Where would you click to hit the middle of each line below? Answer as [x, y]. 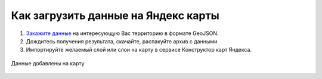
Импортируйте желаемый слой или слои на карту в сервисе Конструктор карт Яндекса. [139, 50]
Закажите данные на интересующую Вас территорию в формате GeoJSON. [122, 33]
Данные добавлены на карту [48, 63]
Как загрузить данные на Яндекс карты [115, 15]
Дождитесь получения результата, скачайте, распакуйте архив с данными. [122, 41]
